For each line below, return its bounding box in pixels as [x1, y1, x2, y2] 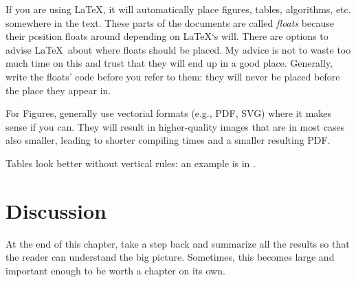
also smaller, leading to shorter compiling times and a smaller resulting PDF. [5, 133, 331, 147]
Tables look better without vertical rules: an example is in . [5, 155, 256, 170]
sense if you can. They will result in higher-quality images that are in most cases [5, 119, 345, 133]
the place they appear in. [5, 83, 111, 97]
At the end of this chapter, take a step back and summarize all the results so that [5, 236, 350, 250]
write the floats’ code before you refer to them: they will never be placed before [5, 69, 340, 83]
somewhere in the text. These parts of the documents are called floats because [5, 15, 334, 30]
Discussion [5, 196, 107, 224]
